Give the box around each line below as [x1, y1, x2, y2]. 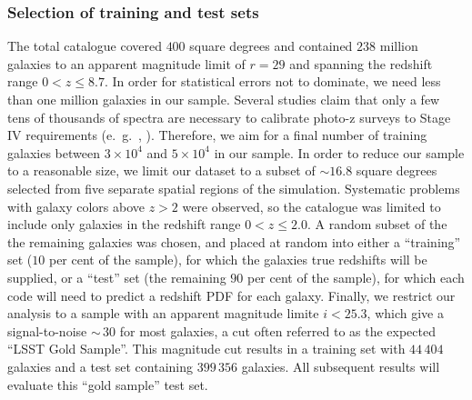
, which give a [367, 304, 444, 323]
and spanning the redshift [289, 54, 433, 73]
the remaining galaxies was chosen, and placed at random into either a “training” [7, 232, 461, 251]
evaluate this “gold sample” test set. [7, 375, 208, 394]
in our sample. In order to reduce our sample [214, 143, 465, 162]
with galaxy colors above [7, 196, 146, 215]
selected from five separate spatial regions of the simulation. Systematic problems [7, 178, 460, 197]
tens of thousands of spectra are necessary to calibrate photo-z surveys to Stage [7, 107, 451, 126]
